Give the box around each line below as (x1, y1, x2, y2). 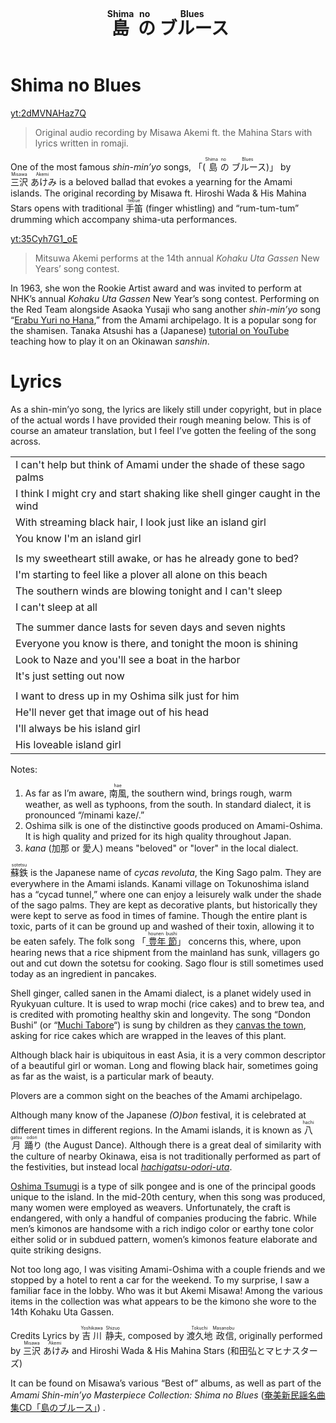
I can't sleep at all (15, 600, 98, 614)
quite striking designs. (10, 1244, 102, 1256)
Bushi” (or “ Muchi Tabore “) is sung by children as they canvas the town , (10, 1019, 307, 1031)
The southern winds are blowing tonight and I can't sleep (15, 584, 283, 598)
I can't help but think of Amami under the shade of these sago (15, 457, 306, 471)
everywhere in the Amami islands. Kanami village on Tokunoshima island (10, 877, 310, 889)
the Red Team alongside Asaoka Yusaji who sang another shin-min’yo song (10, 303, 322, 315)
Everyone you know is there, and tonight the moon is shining (15, 636, 299, 650)
